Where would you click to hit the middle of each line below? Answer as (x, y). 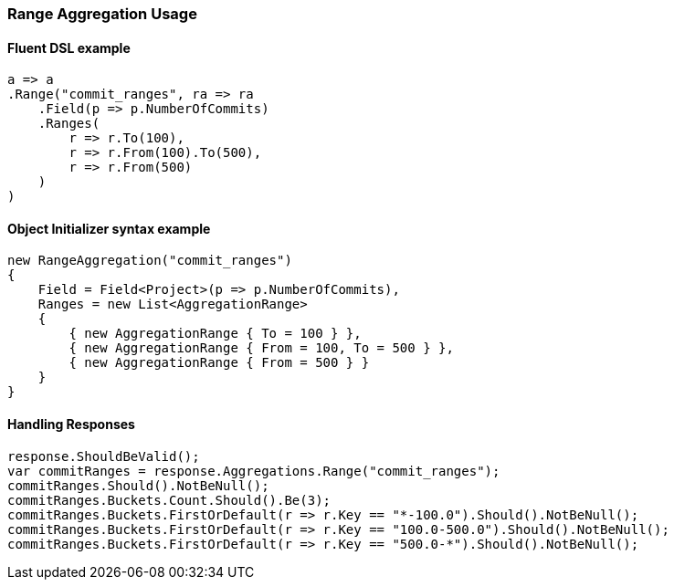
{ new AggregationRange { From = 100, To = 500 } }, (261, 348)
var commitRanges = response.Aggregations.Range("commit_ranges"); (254, 471)
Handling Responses (71, 425)
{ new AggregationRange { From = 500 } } (219, 363)
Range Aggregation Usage (102, 14)
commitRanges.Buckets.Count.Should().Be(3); (169, 500)
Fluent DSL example (69, 47)
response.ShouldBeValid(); (104, 456)
